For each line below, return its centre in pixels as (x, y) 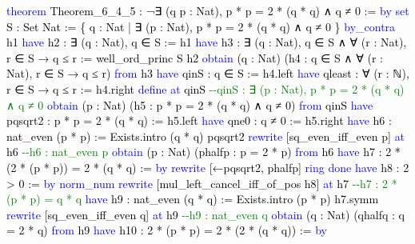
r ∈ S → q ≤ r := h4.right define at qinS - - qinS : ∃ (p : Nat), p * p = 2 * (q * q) (206, 88)
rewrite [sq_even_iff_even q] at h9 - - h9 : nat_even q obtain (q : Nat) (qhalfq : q (206, 214)
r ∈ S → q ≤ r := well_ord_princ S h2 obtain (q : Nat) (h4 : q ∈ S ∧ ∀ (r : (195, 57)
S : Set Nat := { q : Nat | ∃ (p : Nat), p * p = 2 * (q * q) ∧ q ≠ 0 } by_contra (201, 26)
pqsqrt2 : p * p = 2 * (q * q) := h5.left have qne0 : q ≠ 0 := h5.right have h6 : (199, 120)
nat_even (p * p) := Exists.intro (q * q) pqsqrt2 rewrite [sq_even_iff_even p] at (206, 136)
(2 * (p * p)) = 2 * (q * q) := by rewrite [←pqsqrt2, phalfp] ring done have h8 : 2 (208, 167)
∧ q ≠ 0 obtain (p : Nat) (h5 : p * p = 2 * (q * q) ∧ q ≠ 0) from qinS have (190, 104)
